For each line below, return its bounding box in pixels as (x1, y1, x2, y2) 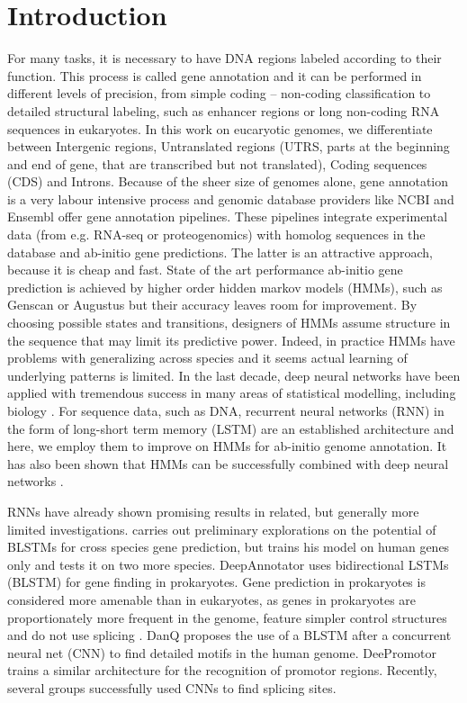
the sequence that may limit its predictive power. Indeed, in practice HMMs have (7, 330, 455, 349)
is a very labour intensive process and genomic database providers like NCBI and (7, 189, 454, 208)
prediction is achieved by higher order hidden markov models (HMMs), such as (7, 277, 443, 296)
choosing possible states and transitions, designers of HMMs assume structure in (7, 313, 451, 332)
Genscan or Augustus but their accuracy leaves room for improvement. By (7, 295, 418, 314)
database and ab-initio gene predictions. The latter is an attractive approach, (7, 242, 433, 261)
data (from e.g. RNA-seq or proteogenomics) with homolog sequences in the (7, 225, 426, 244)
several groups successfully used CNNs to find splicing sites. (7, 678, 337, 697)
